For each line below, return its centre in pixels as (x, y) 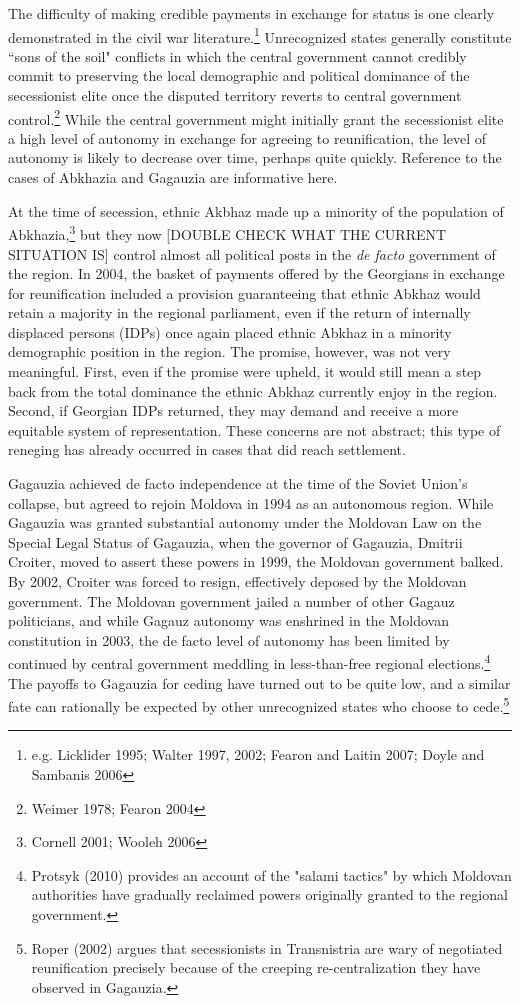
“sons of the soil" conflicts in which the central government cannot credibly (237, 55)
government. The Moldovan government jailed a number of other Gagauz (231, 600)
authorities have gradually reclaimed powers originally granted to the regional (269, 894)
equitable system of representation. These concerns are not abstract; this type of (254, 429)
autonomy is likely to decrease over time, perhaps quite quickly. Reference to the (255, 157)
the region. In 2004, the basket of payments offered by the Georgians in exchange (256, 273)
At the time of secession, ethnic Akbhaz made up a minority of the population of (256, 210)
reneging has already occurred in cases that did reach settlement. (207, 449)
